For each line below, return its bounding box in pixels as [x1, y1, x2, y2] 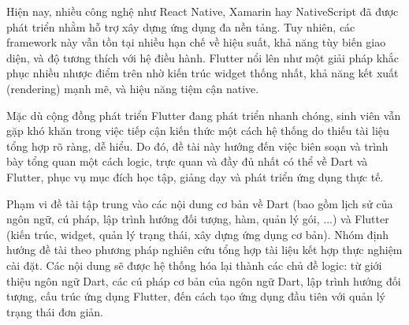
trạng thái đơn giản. [6, 303, 103, 319]
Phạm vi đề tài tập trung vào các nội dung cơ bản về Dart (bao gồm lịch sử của [6, 195, 393, 211]
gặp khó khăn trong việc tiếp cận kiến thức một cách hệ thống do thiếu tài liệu [6, 122, 389, 139]
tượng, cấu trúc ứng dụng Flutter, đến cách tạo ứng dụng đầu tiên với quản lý [6, 288, 386, 304]
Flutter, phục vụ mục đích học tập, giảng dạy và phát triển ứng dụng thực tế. [6, 168, 384, 185]
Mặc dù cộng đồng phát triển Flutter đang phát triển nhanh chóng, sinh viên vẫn [6, 106, 401, 123]
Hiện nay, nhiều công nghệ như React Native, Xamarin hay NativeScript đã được [6, 3, 399, 19]
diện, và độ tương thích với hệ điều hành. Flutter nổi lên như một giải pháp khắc [6, 49, 400, 65]
